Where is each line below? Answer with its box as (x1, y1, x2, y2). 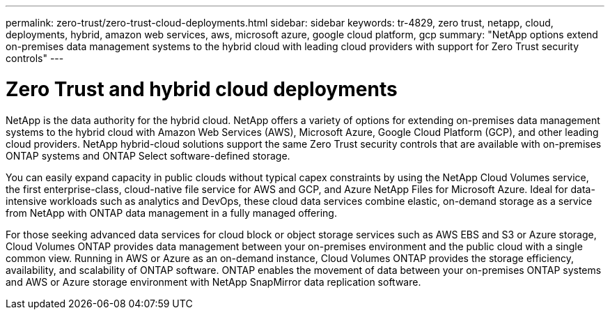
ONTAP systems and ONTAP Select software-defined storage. (6, 149, 290, 162)
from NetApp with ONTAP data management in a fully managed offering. (6, 206, 337, 219)
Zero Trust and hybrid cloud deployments (6, 77, 398, 101)
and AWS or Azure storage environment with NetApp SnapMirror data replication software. (6, 275, 421, 288)
